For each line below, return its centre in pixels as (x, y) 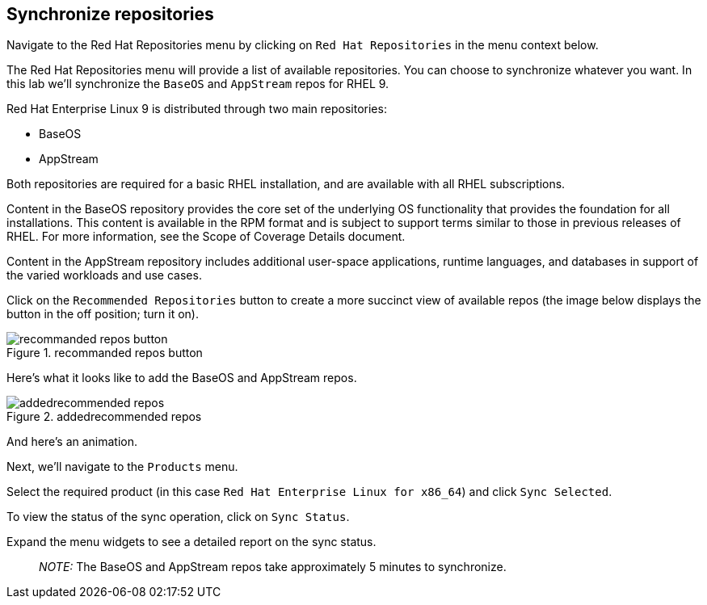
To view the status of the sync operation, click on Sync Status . (178, 517)
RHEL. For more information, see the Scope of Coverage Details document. (206, 237)
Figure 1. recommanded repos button (105, 353)
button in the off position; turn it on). (103, 314)
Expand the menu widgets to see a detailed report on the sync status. (191, 542)
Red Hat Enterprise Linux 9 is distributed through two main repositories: (197, 109)
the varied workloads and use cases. (104, 275)
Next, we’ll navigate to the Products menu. (122, 467)
